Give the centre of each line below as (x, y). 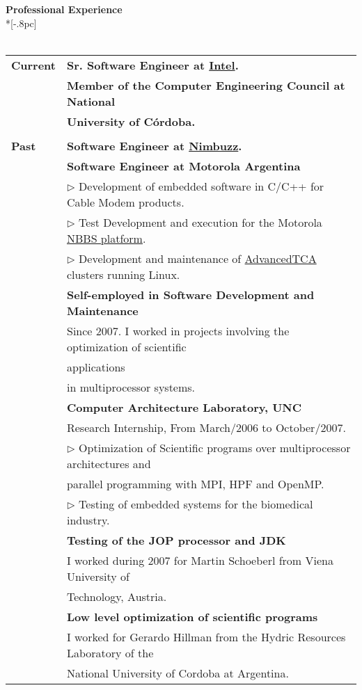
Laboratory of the (110, 652)
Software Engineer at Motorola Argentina (183, 166)
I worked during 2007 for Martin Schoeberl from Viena (200, 560)
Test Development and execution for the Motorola (200, 222)
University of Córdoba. (131, 121)
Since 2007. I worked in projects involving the (178, 330)
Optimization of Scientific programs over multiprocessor (215, 447)
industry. (88, 520)
